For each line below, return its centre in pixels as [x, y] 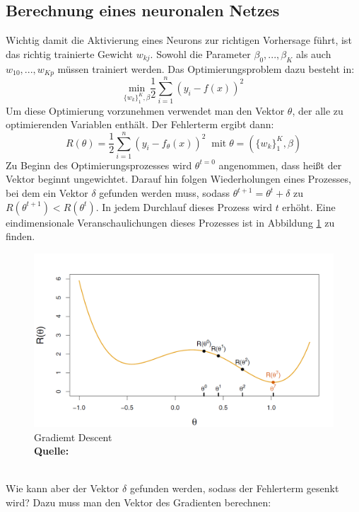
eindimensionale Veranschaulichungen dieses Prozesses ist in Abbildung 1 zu [170, 222]
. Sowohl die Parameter [200, 53]
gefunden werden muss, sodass [164, 193]
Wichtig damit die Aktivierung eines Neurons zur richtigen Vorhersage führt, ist [179, 40]
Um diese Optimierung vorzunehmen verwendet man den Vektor [145, 110]
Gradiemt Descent [73, 437]
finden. [20, 236]
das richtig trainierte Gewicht [69, 53]
